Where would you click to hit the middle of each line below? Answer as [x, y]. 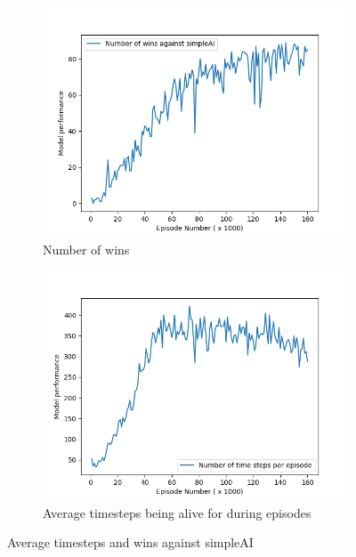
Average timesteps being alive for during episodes [177, 512]
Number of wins [86, 249]
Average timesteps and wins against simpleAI [130, 542]
